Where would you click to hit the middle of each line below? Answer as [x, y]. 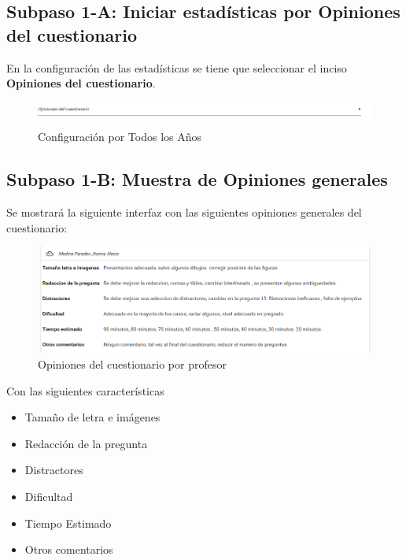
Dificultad [49, 496]
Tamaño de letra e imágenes [92, 417]
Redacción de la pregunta [86, 443]
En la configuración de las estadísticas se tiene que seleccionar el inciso [177, 67]
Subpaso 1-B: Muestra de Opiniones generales [197, 179]
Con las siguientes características [85, 390]
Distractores [54, 470]
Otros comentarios [69, 549]
